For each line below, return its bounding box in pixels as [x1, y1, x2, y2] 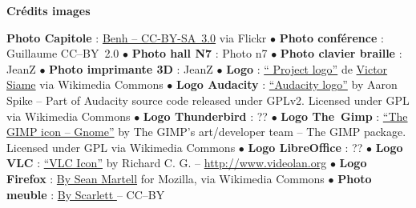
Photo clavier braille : [280, 45, 402, 62]
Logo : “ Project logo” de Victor [226, 60, 388, 77]
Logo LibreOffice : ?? [248, 138, 363, 155]
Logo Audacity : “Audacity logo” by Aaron [176, 76, 398, 93]
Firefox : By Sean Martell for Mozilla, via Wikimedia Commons [6, 170, 325, 186]
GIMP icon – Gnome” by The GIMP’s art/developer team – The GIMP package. [6, 123, 406, 140]
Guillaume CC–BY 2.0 [6, 45, 119, 62]
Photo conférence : [279, 29, 384, 46]
